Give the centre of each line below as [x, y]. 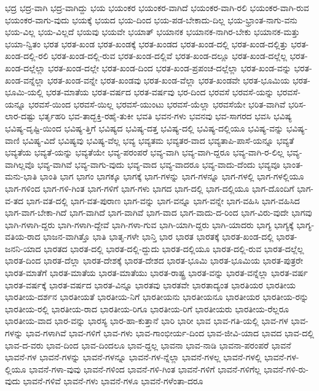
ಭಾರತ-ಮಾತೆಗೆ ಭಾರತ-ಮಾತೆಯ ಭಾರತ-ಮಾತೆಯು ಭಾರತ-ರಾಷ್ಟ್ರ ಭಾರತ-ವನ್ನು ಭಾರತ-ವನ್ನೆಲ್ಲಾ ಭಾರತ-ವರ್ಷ [156, 273]
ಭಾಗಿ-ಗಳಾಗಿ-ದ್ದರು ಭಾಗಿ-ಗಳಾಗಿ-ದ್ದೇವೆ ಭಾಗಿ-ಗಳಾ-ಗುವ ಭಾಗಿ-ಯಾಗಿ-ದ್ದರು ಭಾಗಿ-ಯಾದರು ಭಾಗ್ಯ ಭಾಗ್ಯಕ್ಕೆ [149, 224]
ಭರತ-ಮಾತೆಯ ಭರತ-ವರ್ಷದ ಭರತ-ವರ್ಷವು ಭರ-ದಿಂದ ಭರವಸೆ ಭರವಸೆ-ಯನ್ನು [160, 92]
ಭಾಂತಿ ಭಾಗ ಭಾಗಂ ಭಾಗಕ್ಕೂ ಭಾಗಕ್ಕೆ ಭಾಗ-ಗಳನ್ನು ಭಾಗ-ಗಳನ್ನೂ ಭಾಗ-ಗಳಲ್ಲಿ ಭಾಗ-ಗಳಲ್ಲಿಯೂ [172, 176]
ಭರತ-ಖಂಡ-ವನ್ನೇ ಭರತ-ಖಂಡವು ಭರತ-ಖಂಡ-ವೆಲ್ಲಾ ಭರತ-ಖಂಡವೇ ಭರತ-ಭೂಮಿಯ [168, 80]
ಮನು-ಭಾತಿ [21, 176]
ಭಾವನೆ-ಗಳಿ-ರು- [286, 369]
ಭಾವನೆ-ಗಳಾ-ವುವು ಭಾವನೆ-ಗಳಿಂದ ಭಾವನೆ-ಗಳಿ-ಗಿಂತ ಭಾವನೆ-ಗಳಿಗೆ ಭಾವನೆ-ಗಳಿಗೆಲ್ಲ [145, 369]
